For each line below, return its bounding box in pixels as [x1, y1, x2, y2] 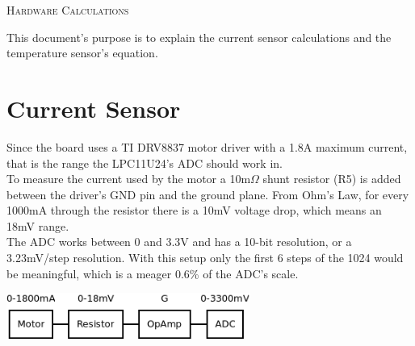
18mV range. [6, 217, 69, 234]
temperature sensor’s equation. [6, 44, 158, 61]
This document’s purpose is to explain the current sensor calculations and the [6, 28, 392, 45]
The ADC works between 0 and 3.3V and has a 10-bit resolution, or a [6, 233, 352, 250]
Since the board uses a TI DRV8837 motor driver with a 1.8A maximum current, [6, 138, 408, 155]
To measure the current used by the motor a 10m [6, 170, 251, 187]
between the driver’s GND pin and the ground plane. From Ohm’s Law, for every [6, 186, 409, 202]
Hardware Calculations [6, 2, 129, 18]
